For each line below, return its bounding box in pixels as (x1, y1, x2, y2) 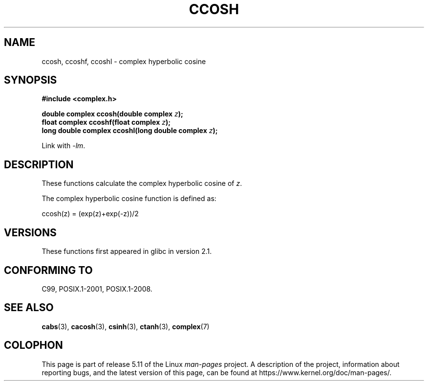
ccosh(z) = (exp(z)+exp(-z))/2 (42, 209, 139, 218)
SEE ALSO (4, 301, 54, 314)
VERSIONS (4, 226, 57, 239)
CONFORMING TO (4, 264, 93, 276)
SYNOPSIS (4, 74, 57, 87)
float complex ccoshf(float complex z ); (42, 118, 171, 127)
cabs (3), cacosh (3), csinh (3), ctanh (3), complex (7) (42, 322, 210, 331)
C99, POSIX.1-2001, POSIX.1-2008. (42, 284, 152, 293)
